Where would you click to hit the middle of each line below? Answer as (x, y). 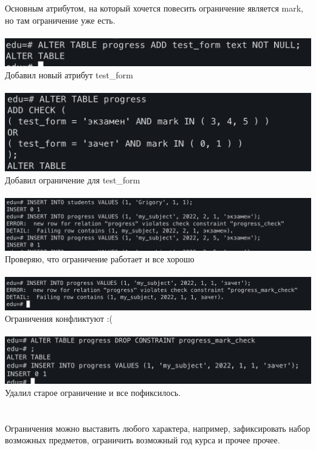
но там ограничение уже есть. (60, 20)
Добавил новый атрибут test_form (69, 74)
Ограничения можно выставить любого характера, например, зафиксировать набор (158, 428)
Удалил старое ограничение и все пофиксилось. (93, 392)
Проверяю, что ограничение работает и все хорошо (100, 259)
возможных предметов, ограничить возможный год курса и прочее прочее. (143, 440)
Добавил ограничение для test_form (73, 179)
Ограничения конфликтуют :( (59, 319)
